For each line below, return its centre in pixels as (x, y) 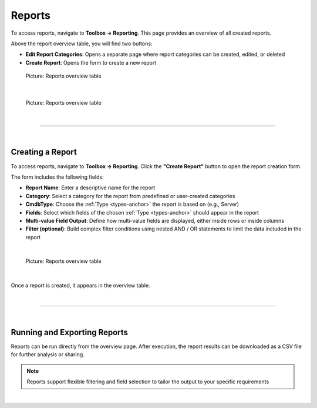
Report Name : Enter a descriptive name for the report (90, 188)
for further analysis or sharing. (48, 355)
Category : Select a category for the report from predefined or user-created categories (130, 196)
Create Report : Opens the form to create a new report (91, 62)
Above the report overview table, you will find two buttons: (82, 44)
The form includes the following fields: (57, 177)
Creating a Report (44, 152)
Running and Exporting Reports (70, 332)
